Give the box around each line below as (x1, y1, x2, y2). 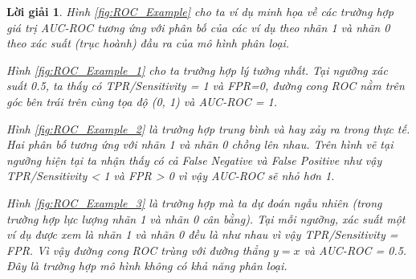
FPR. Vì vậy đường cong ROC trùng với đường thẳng (6, 241, 269, 258)
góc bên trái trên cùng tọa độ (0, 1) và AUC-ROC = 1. (6, 92, 277, 109)
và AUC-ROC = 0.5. (304, 241, 407, 258)
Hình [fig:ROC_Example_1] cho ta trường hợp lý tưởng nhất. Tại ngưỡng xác (6, 61, 388, 78)
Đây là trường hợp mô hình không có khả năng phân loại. (6, 257, 288, 274)
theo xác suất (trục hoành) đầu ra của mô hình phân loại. (6, 35, 290, 51)
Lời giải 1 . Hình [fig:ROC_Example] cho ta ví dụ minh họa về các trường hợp (6, 3, 394, 19)
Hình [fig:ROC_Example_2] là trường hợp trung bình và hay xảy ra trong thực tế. (6, 120, 410, 137)
